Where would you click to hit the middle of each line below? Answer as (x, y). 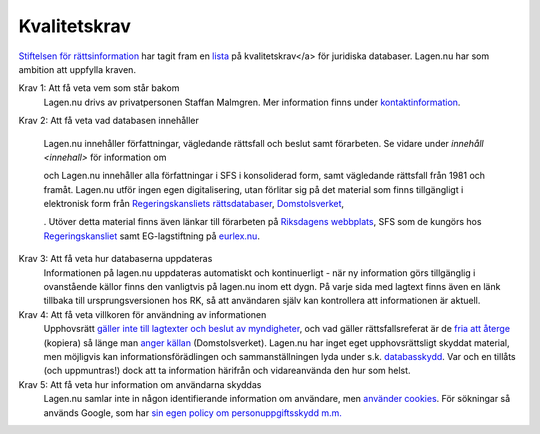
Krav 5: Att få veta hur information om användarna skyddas (140, 384)
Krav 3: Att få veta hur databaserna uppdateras (115, 259)
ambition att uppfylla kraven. (77, 69)
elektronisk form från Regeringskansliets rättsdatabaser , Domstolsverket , (194, 204)
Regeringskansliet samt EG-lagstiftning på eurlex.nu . (151, 236)
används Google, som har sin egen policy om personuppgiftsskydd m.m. (192, 412)
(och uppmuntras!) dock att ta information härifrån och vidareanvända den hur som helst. (227, 371)
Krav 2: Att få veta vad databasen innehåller (108, 121)
